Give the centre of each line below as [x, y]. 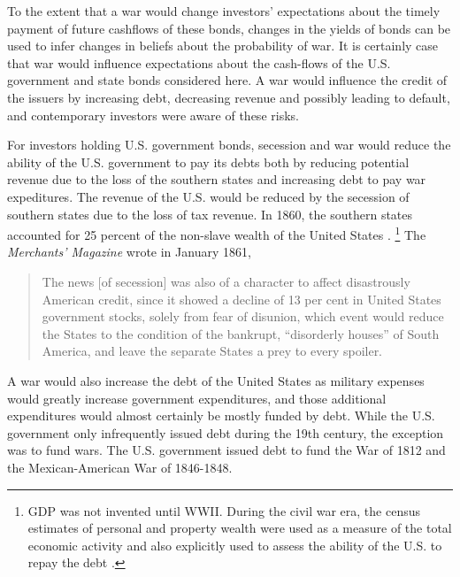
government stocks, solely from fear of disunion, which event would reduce [243, 316]
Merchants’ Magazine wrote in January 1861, [129, 252]
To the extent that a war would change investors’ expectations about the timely [224, 11]
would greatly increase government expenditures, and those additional [197, 398]
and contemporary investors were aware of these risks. [153, 115]
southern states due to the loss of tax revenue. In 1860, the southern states [210, 214]
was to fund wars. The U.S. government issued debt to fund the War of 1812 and [226, 450]
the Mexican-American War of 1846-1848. [120, 467]
